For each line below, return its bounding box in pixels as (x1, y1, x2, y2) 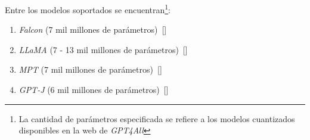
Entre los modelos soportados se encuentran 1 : (5, 2, 170, 15)
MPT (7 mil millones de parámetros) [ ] (18, 63, 162, 76)
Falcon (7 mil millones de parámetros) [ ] (18, 23, 167, 36)
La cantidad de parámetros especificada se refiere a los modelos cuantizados (18, 112, 295, 125)
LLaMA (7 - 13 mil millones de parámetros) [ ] (18, 43, 188, 55)
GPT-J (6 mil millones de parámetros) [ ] (18, 83, 169, 96)
